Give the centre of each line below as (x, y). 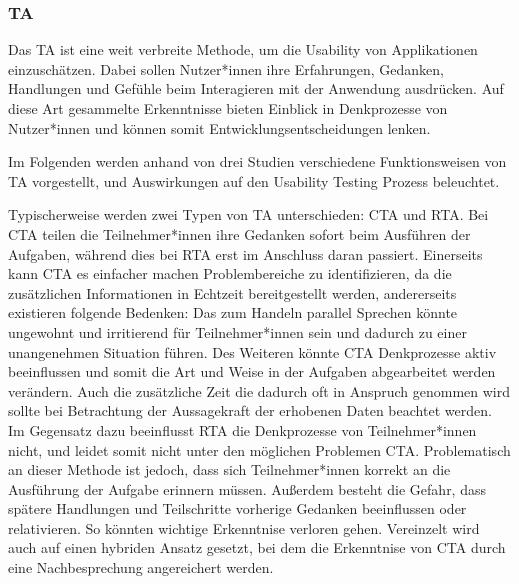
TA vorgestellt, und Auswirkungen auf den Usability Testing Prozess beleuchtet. (254, 180)
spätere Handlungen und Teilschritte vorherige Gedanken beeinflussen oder (237, 508)
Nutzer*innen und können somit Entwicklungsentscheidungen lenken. (219, 127)
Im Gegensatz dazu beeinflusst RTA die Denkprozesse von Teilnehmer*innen (242, 429)
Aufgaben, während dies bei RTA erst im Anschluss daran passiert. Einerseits (245, 253)
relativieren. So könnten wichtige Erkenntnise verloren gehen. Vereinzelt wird (244, 527)
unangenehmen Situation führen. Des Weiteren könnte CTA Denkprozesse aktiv (252, 351)
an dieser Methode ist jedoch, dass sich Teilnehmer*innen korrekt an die (229, 469)
